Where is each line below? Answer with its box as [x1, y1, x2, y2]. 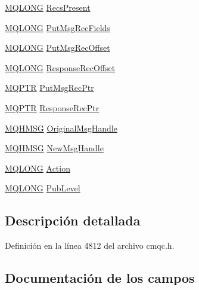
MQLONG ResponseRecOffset [5, 61, 116, 74]
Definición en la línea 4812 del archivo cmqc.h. [5, 239, 175, 252]
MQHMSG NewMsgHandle [5, 142, 104, 154]
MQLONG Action [5, 161, 70, 174]
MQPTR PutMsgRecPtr [5, 81, 94, 94]
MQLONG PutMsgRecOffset [5, 41, 110, 54]
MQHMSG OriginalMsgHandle [5, 121, 117, 134]
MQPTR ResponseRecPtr [5, 101, 99, 114]
